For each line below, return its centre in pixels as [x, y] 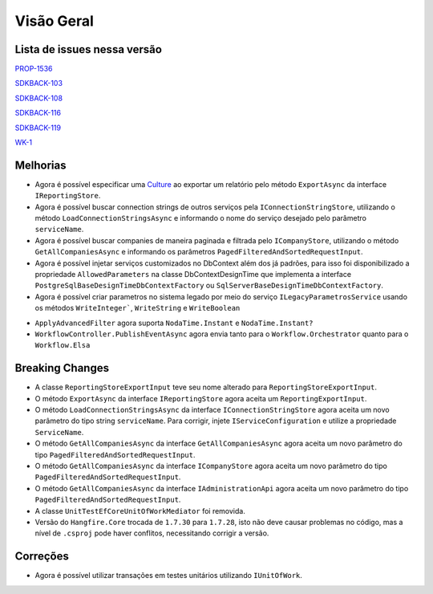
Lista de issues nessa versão [88, 49]
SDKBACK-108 [39, 98]
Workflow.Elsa [63, 346]
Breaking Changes [62, 368]
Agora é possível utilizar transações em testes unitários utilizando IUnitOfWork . [168, 576]
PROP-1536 [34, 69]
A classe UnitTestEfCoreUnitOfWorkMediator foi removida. [140, 511]
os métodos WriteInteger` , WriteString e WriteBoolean [138, 308]
